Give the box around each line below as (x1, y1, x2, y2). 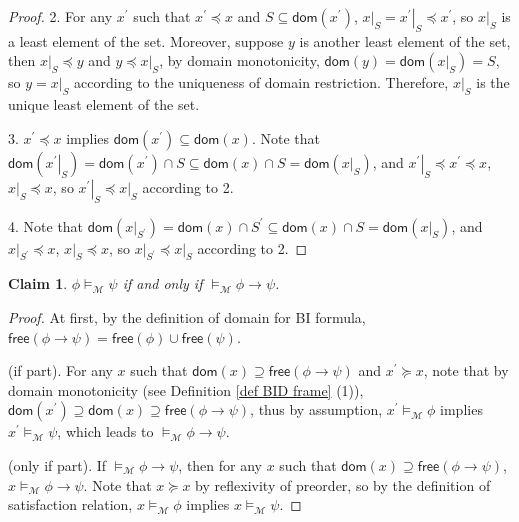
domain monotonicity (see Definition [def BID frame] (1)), (8, 379, 364, 400)
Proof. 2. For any (8, 6, 113, 26)
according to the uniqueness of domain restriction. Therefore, (74, 72, 449, 93)
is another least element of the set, (299, 30, 511, 51)
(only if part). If (8, 454, 107, 475)
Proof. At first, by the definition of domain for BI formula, (8, 306, 366, 327)
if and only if (122, 273, 203, 294)
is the (476, 72, 510, 93)
